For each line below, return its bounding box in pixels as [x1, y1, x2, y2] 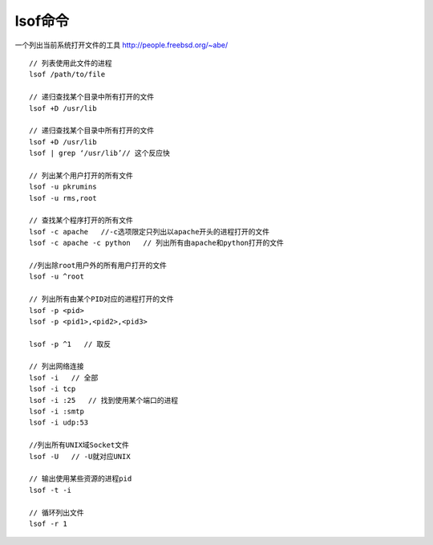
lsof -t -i [29, 486, 72, 494]
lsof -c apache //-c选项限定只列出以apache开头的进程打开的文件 [29, 227, 270, 236]
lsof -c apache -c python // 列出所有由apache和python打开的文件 [29, 238, 285, 248]
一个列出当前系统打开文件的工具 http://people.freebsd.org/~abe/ [14, 40, 229, 50]
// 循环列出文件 [29, 508, 84, 517]
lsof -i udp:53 [29, 418, 89, 427]
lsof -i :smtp [29, 407, 84, 417]
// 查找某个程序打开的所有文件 [29, 216, 134, 225]
